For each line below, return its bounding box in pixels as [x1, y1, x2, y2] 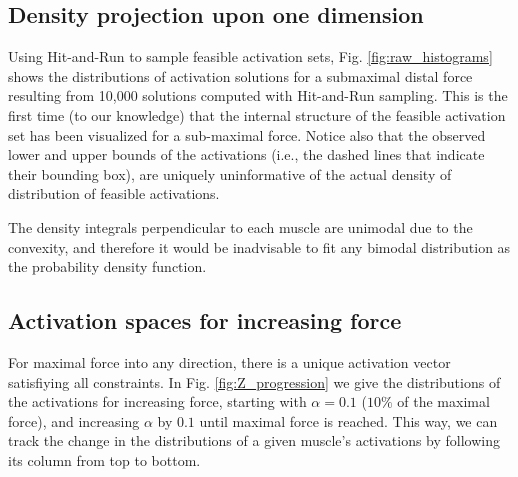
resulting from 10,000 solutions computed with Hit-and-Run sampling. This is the [8, 85, 508, 106]
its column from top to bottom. [8, 449, 201, 470]
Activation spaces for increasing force [8, 305, 402, 336]
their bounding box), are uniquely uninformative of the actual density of [8, 163, 452, 184]
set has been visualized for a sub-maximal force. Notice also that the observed [8, 124, 486, 145]
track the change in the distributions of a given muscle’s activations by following [8, 430, 501, 451]
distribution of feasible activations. [8, 183, 220, 204]
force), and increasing [8, 410, 140, 431]
